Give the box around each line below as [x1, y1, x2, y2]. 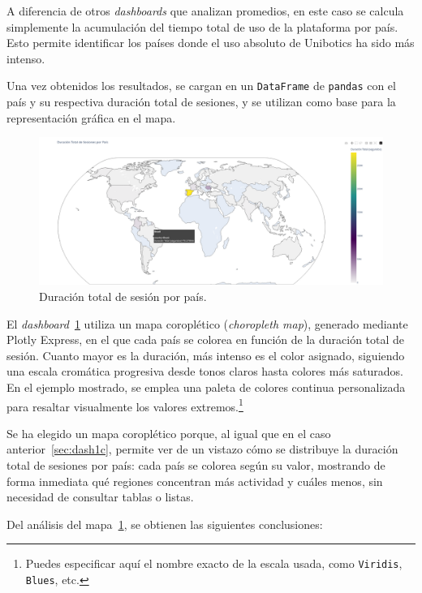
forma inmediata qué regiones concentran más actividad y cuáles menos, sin [6, 472, 383, 489]
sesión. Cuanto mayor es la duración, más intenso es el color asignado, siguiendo [6, 346, 405, 363]
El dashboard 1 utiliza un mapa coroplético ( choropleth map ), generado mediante [6, 315, 408, 332]
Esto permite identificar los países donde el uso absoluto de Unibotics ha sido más [6, 34, 415, 51]
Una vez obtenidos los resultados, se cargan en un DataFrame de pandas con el [6, 77, 396, 94]
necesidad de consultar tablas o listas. [6, 488, 194, 505]
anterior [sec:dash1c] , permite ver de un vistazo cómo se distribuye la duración [6, 440, 398, 458]
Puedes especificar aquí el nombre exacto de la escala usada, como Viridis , [25, 555, 403, 572]
